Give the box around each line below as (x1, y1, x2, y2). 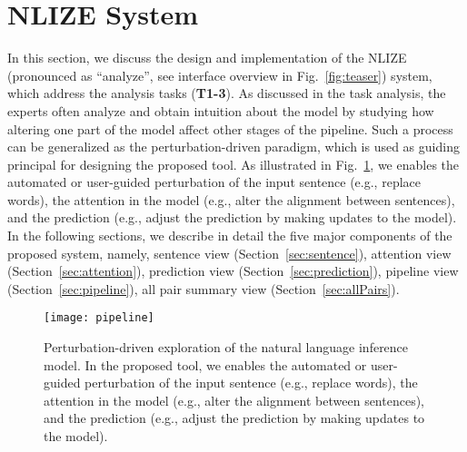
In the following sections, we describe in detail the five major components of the (7, 226, 452, 245)
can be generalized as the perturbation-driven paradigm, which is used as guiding (7, 137, 460, 156)
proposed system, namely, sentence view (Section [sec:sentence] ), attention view (7, 243, 452, 262)
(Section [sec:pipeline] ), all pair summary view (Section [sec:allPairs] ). (7, 279, 400, 298)
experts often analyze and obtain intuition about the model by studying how (7, 101, 434, 120)
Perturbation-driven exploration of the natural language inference (44, 338, 409, 357)
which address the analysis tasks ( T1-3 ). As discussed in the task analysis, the (7, 84, 446, 103)
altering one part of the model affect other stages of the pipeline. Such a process (7, 119, 453, 138)
